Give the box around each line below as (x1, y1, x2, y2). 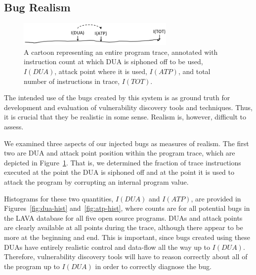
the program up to (4, 261, 60, 271)
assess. (4, 121, 24, 131)
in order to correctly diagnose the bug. (95, 261, 212, 271)
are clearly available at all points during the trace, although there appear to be (4, 222, 243, 233)
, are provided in (191, 193, 241, 203)
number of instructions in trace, (24, 76, 120, 86)
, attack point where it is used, (54, 66, 147, 77)
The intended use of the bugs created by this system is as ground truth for (4, 92, 230, 103)
